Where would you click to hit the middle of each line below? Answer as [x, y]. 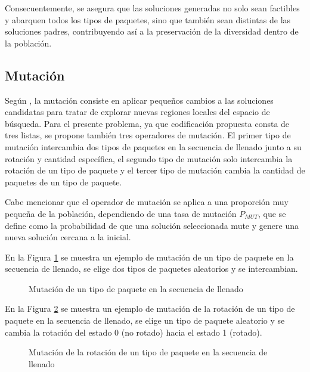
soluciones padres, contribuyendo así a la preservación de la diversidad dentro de [152, 31]
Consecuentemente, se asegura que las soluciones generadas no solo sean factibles [152, 8]
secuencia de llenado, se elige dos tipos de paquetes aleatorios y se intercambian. [151, 269]
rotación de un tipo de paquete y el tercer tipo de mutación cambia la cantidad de [155, 170]
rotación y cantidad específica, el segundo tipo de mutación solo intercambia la [149, 158]
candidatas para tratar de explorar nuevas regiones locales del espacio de [137, 112]
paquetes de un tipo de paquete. [63, 182]
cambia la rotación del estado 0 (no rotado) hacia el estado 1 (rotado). [134, 332]
